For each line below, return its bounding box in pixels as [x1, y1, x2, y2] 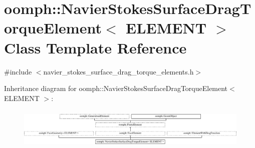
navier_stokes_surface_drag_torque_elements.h [43, 66, 194, 76]
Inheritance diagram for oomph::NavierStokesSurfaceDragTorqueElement [4, 83, 228, 93]
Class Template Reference [4, 37, 187, 57]
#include [4, 66, 32, 76]
